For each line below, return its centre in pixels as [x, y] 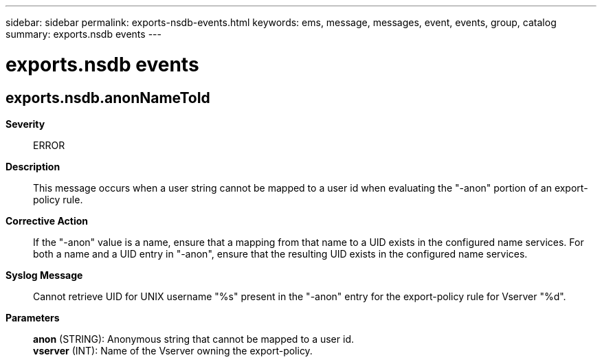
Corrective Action [47, 220]
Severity [25, 124]
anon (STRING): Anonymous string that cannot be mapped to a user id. [193, 339]
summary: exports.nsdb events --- [83, 34]
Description [33, 166]
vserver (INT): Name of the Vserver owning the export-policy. [173, 350]
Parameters [33, 317]
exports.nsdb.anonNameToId [108, 98]
